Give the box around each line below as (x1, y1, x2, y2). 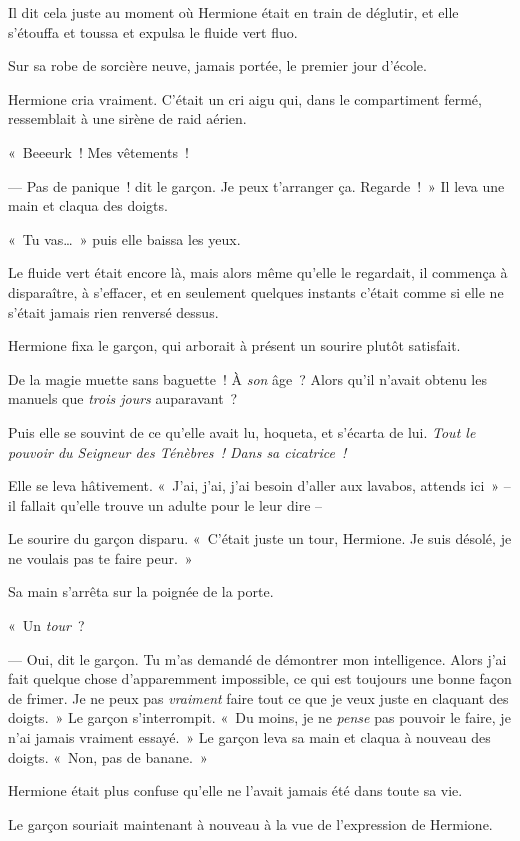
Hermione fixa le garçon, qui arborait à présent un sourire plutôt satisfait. (8, 335, 461, 356)
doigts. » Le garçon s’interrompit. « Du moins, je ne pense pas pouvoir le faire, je (8, 707, 511, 728)
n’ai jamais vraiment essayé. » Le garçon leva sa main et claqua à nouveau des (8, 727, 491, 748)
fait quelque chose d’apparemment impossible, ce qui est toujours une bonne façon (8, 668, 512, 689)
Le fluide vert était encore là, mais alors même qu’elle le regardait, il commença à (8, 262, 508, 283)
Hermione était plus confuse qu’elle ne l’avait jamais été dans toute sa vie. (8, 780, 463, 801)
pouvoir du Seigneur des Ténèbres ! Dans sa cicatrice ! (8, 441, 347, 462)
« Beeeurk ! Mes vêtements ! (8, 141, 189, 162)
